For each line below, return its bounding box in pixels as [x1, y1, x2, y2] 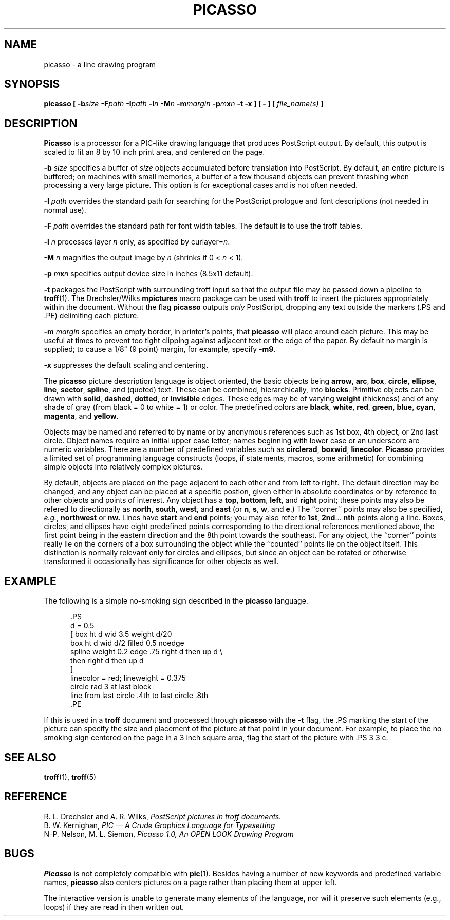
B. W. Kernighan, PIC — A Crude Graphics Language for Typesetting [44, 820, 275, 830]
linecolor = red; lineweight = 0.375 [70, 673, 186, 683]
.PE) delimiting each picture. [44, 311, 139, 321]
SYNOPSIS [4, 78, 60, 91]
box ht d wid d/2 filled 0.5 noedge [70, 639, 184, 648]
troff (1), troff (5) [44, 772, 97, 781]
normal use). [44, 205, 86, 215]
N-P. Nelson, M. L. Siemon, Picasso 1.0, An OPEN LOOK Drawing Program [44, 829, 294, 838]
